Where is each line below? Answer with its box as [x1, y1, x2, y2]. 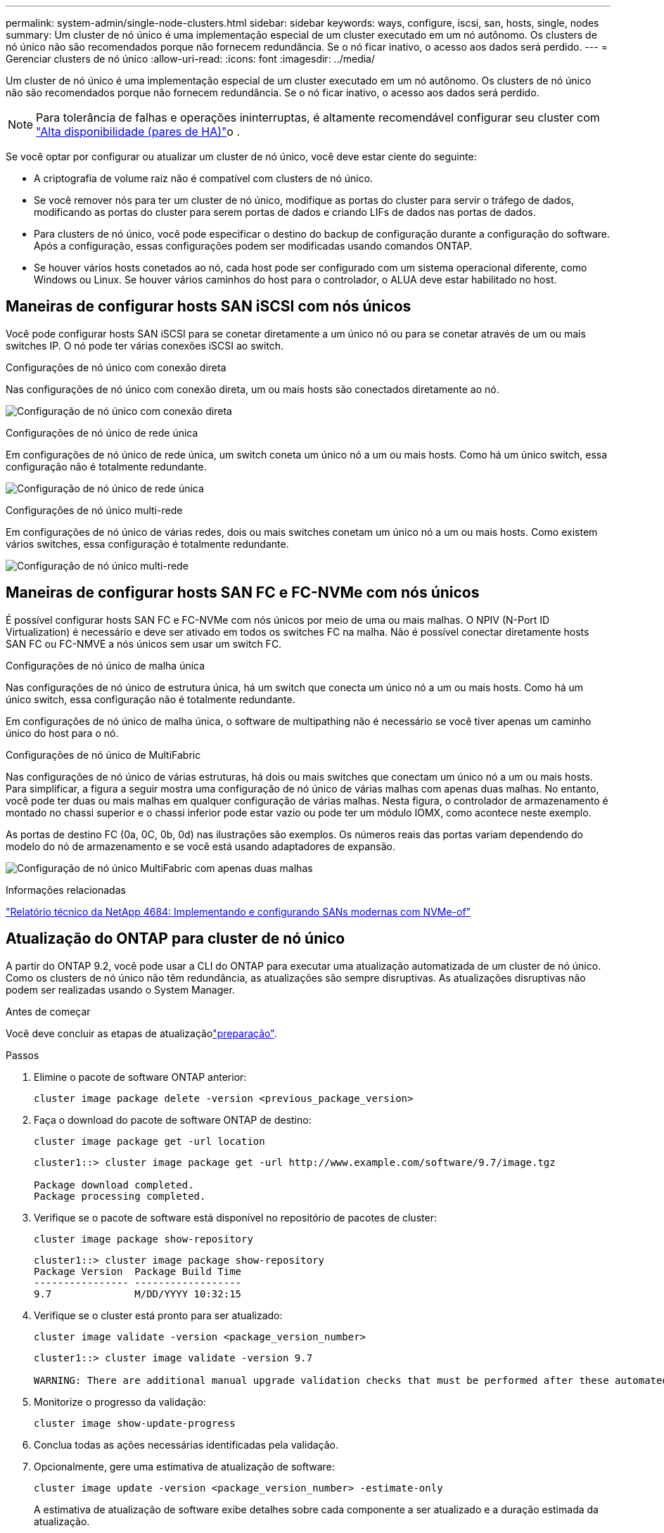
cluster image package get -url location [34, 1135, 265, 1147]
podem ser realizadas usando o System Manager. [6, 983, 235, 996]
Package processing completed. [34, 1190, 206, 1202]
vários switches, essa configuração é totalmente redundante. [6, 537, 289, 550]
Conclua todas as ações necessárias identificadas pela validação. [34, 1438, 339, 1451]
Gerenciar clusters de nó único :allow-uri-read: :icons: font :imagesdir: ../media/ [6, 53, 376, 65]
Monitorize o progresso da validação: [34, 1395, 206, 1408]
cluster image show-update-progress [34, 1417, 236, 1429]
